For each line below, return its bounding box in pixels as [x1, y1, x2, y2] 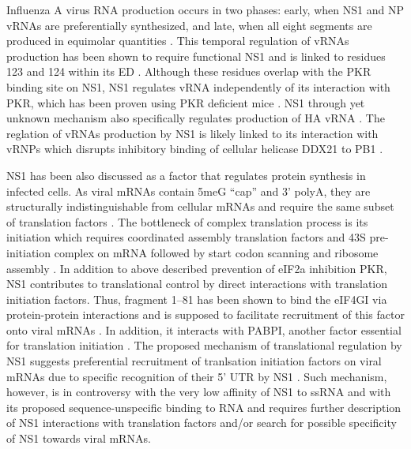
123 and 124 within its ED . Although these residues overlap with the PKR [6, 63, 371, 80]
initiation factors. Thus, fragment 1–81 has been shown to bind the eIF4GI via [6, 290, 387, 307]
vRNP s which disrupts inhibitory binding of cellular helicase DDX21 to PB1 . [6, 140, 383, 157]
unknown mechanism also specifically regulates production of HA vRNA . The [6, 110, 385, 126]
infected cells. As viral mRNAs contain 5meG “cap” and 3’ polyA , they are [6, 182, 371, 199]
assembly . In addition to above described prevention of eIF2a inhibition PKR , [6, 260, 387, 276]
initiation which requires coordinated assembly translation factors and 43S [6, 229, 366, 245]
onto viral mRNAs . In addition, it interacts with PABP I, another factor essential [6, 321, 402, 338]
